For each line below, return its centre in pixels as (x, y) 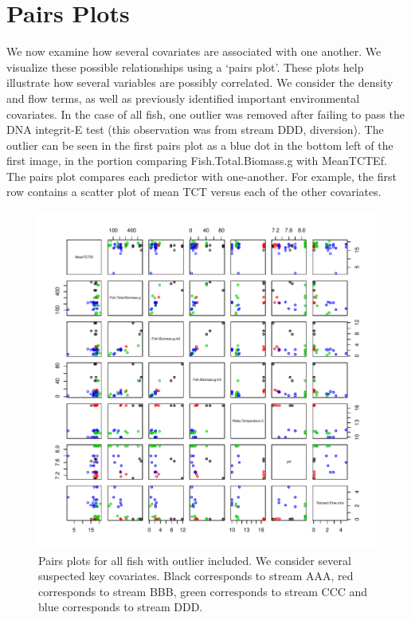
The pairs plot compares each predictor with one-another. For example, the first (202, 176)
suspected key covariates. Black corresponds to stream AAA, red (196, 576)
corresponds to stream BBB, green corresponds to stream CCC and (203, 591)
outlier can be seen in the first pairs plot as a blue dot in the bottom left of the (200, 145)
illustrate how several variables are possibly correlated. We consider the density (200, 82)
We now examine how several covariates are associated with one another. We (194, 51)
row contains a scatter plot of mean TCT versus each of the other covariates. (194, 192)
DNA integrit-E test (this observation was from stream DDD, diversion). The (195, 129)
